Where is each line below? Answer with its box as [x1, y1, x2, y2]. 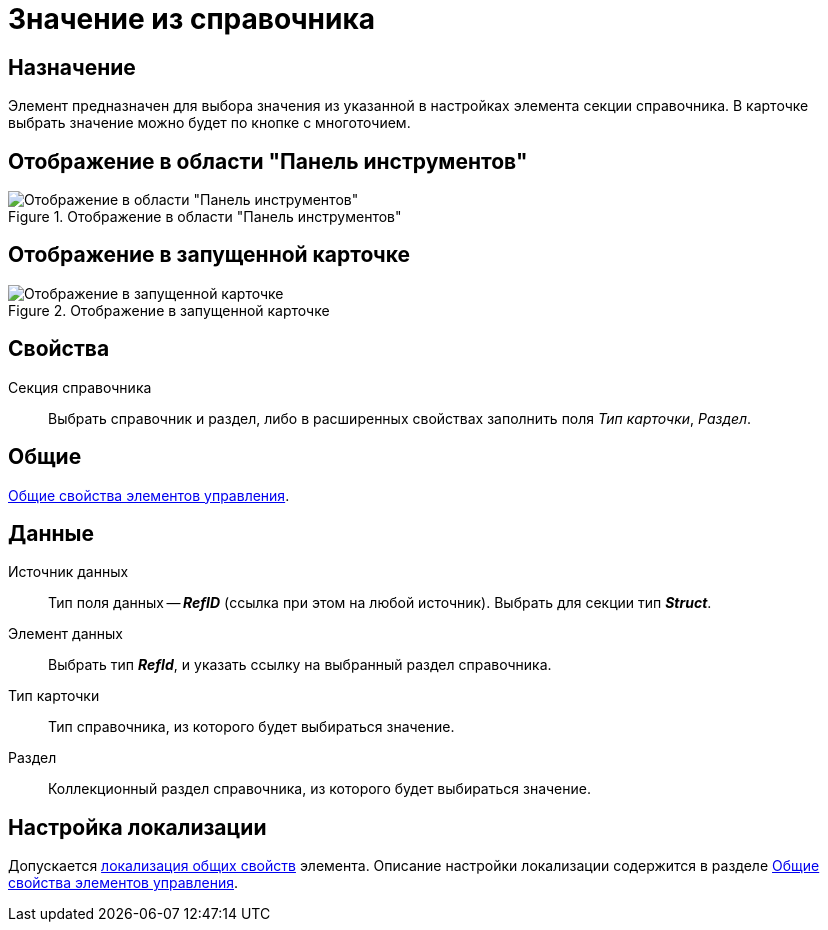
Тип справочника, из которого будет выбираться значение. [48, 718, 455, 736]
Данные [8, 520, 94, 546]
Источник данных [8, 563, 129, 581]
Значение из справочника [8, 2, 375, 36]
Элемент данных [8, 625, 123, 643]
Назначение [8, 54, 136, 80]
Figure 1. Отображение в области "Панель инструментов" [8, 208, 402, 226]
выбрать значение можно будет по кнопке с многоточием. [8, 114, 411, 132]
